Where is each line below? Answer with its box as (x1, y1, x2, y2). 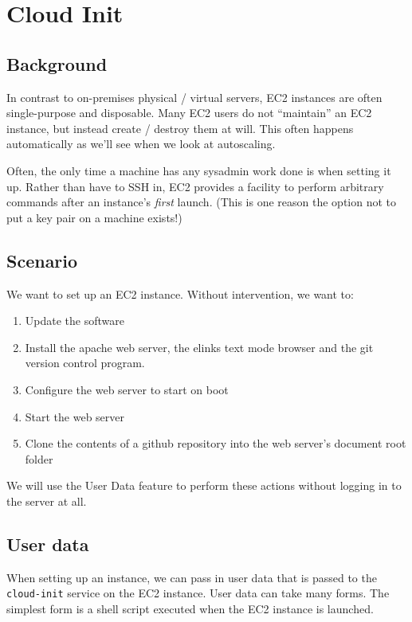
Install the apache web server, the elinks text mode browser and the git (25, 338, 374, 355)
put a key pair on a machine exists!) (6, 209, 182, 225)
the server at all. (6, 492, 87, 509)
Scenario (6, 248, 78, 272)
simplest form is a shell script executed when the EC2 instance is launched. (6, 600, 374, 616)
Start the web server (25, 408, 125, 424)
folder (25, 450, 53, 467)
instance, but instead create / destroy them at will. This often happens (6, 119, 354, 136)
